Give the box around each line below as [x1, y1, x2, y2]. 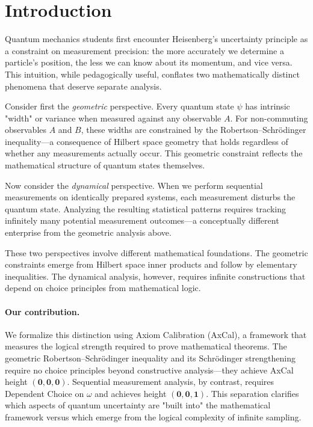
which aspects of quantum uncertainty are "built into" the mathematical [5, 399, 271, 411]
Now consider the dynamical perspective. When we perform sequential [5, 179, 263, 191]
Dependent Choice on [5, 387, 84, 399]
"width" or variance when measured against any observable [5, 111, 222, 124]
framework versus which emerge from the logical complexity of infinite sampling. [5, 410, 302, 423]
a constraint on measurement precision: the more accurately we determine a [5, 44, 284, 57]
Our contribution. [5, 305, 80, 318]
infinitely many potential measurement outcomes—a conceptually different [5, 214, 279, 227]
